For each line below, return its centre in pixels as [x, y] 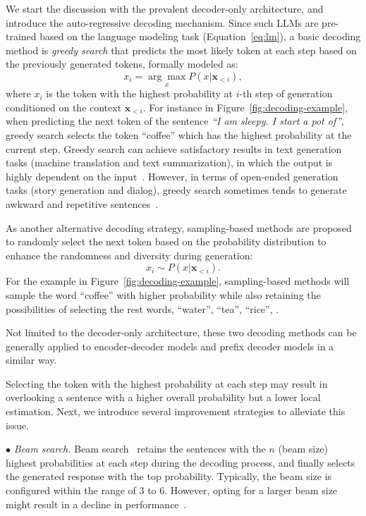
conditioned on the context [64, 107]
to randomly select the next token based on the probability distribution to [166, 241]
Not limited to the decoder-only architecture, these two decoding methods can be [181, 332]
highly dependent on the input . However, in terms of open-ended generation [172, 176]
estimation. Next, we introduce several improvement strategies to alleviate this [176, 411]
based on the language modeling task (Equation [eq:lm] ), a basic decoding [200, 36]
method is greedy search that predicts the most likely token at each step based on [181, 50]
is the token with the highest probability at [139, 93]
